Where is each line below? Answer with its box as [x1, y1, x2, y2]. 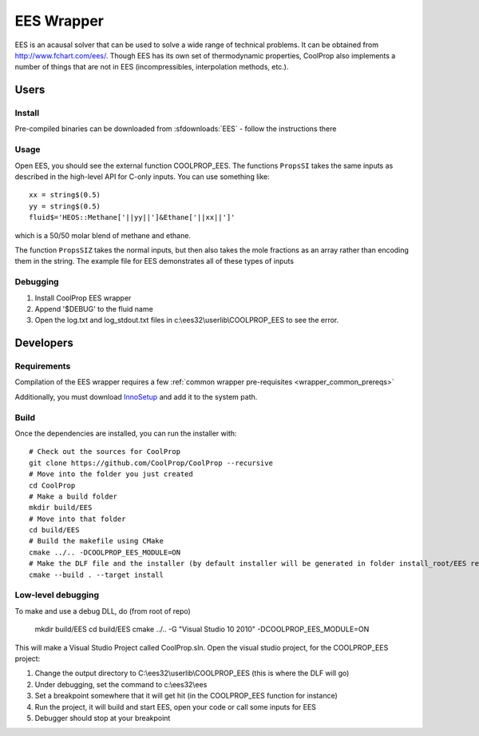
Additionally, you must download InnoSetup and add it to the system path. [14, 392, 258, 401]
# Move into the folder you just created [29, 470, 193, 479]
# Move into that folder [29, 514, 126, 523]
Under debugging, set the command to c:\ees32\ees [34, 679, 208, 689]
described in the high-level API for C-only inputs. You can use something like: [14, 172, 271, 181]
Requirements [14, 360, 71, 372]
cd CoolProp [29, 480, 76, 490]
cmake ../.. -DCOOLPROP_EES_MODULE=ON [29, 547, 181, 557]
